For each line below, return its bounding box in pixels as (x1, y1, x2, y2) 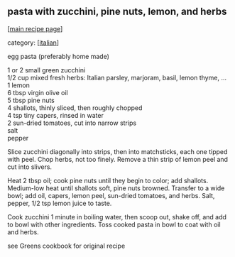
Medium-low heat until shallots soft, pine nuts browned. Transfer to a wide (7, 184, 225, 192)
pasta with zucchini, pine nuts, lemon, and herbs (7, 6, 227, 18)
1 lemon (7, 81, 31, 89)
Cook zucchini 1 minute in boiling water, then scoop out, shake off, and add (7, 212, 227, 221)
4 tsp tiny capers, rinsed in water (7, 111, 104, 119)
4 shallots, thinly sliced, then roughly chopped (7, 103, 143, 112)
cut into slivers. (7, 163, 52, 171)
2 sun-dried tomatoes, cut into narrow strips (7, 119, 137, 127)
